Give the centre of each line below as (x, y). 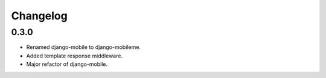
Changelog (39, 16)
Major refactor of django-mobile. (67, 64)
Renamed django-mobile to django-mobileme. (84, 47)
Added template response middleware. (75, 56)
